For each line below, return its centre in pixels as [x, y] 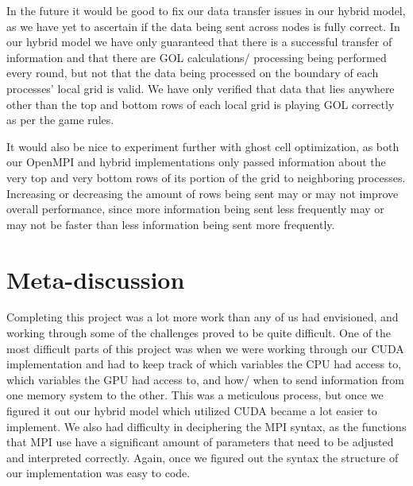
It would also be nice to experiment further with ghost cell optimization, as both [203, 146]
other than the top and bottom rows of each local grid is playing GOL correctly [201, 104]
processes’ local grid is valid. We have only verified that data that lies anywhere [201, 88]
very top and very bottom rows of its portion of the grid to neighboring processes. [206, 177]
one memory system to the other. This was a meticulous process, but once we [195, 395]
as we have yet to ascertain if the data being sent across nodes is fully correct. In [203, 26]
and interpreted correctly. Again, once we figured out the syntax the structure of [203, 457]
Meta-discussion [96, 279]
